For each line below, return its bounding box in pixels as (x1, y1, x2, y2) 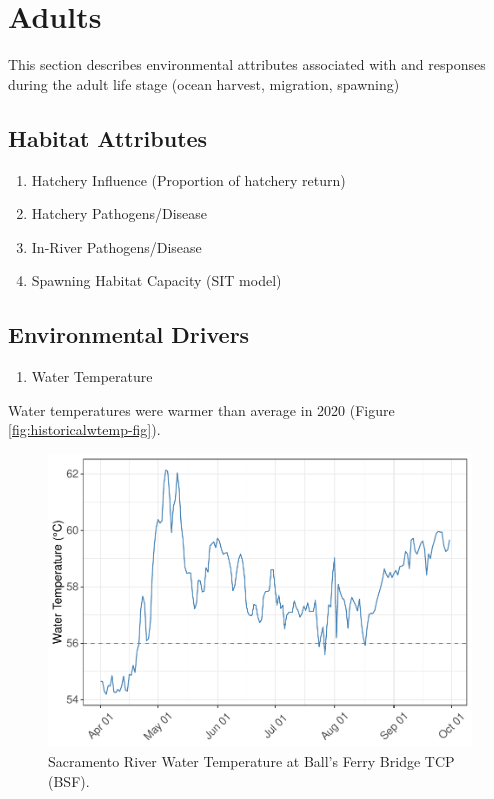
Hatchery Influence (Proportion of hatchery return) (31, 169, 346, 190)
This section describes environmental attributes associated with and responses (8, 54, 486, 75)
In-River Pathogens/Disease (31, 236, 202, 257)
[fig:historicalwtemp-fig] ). (8, 419, 161, 440)
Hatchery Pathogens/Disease (31, 203, 208, 224)
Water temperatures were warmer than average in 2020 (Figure (8, 399, 395, 420)
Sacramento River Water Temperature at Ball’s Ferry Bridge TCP (48, 751, 455, 771)
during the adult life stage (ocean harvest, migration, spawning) (8, 73, 400, 94)
